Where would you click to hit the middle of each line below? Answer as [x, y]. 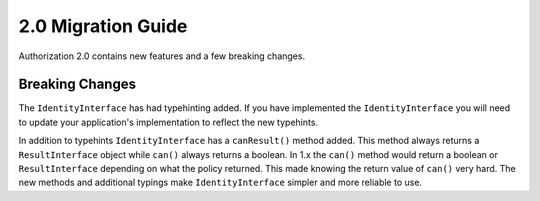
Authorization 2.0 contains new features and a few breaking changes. [161, 56]
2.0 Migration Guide [103, 26]
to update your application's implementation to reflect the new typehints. [168, 122]
